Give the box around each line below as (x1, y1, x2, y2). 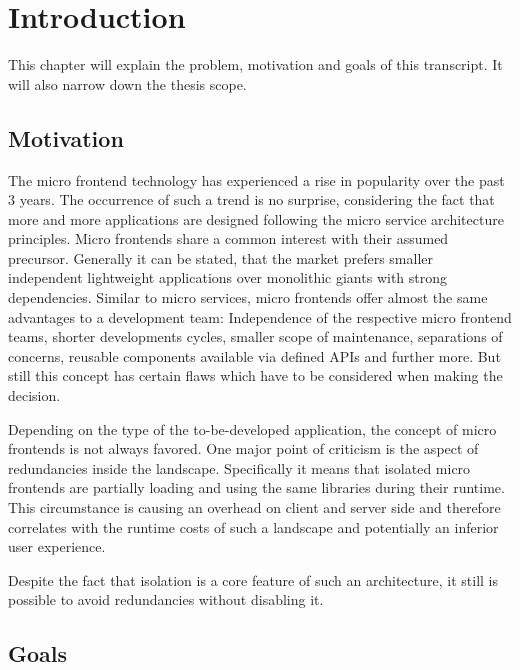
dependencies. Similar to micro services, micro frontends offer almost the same (8, 287, 488, 308)
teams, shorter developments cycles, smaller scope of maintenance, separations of (8, 326, 503, 347)
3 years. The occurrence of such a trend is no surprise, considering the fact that (8, 189, 495, 210)
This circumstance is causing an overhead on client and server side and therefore (8, 497, 501, 518)
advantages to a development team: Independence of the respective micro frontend (8, 306, 512, 327)
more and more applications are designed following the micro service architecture (8, 208, 504, 229)
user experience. (8, 536, 106, 557)
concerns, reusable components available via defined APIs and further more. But (8, 345, 501, 366)
